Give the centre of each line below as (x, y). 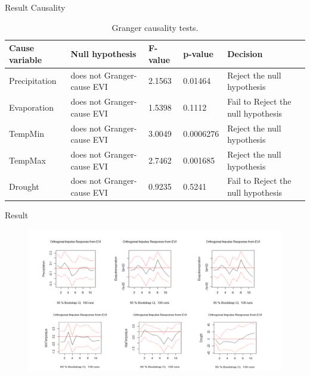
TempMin (27, 134)
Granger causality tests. (155, 27)
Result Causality (35, 7)
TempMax (27, 160)
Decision (245, 53)
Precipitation (33, 81)
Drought (24, 187)
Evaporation (31, 107)
